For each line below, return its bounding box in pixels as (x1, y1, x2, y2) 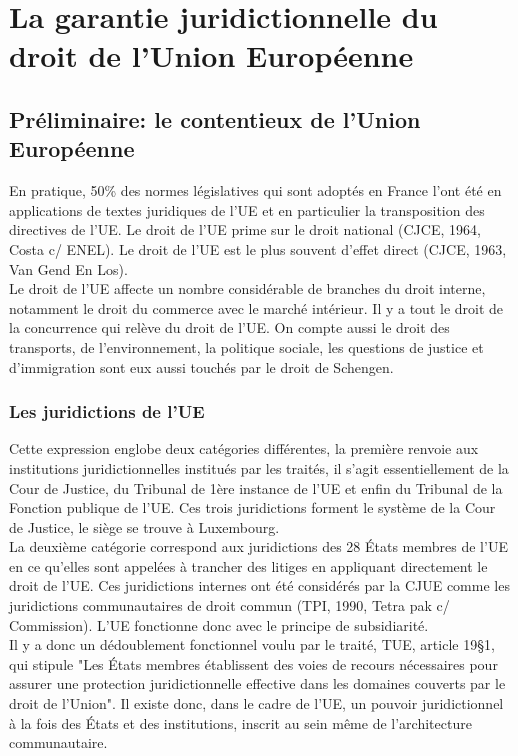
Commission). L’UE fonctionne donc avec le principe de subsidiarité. (9, 614, 429, 635)
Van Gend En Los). (9, 258, 128, 279)
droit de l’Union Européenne (9, 35, 414, 76)
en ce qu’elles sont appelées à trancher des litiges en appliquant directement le (9, 555, 488, 576)
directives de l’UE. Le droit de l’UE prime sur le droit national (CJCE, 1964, (9, 219, 481, 240)
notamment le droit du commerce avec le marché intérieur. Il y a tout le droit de (9, 297, 504, 318)
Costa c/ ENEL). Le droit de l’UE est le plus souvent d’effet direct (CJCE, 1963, (9, 238, 507, 259)
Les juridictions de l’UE (9, 399, 205, 424)
